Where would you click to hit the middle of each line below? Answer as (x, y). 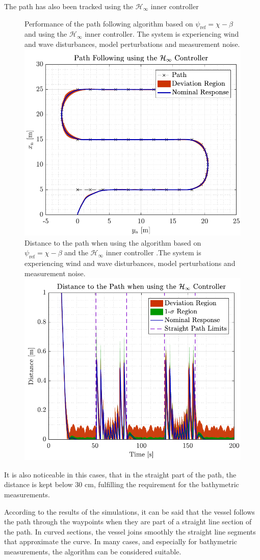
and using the (46, 34)
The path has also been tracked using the (69, 6)
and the (76, 252)
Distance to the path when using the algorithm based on (113, 242)
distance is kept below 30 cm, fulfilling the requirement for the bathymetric (122, 484)
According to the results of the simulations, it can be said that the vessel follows (129, 511)
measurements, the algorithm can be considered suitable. (93, 551)
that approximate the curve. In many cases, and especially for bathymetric (121, 541)
